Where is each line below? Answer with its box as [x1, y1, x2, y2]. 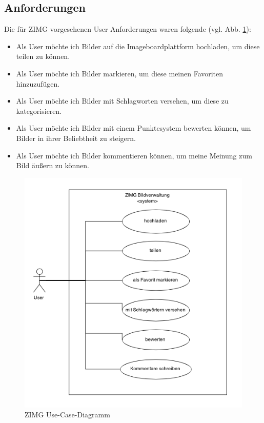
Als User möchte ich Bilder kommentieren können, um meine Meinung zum [16, 150, 252, 160]
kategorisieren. [16, 105, 62, 116]
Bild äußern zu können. [16, 160, 89, 171]
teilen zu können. [16, 51, 70, 62]
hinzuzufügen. [16, 78, 60, 89]
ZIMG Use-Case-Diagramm [25, 409, 110, 420]
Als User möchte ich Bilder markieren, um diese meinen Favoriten [16, 68, 224, 78]
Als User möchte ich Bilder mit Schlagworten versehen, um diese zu [16, 95, 229, 106]
